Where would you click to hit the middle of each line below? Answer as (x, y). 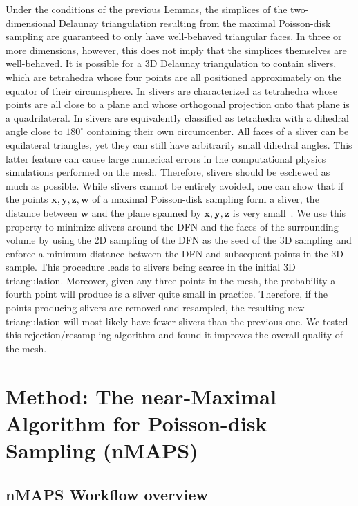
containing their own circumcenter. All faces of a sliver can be (218, 131)
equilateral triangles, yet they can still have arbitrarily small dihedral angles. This (179, 144)
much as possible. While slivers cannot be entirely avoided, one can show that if (175, 185)
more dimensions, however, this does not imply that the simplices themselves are (176, 49)
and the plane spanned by (146, 212)
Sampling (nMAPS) (102, 450)
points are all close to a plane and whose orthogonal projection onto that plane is (178, 104)
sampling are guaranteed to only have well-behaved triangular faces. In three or (174, 36)
